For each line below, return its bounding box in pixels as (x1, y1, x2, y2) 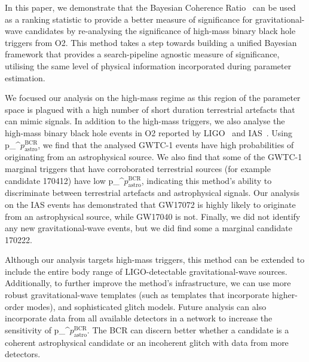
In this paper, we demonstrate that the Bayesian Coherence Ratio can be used (5, 1, 296, 13)
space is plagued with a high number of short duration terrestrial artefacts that (5, 103, 295, 115)
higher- (271, 289, 298, 301)
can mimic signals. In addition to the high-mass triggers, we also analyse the (5, 115, 285, 127)
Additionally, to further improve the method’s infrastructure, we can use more (5, 277, 291, 289)
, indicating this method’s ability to (141, 174, 272, 186)
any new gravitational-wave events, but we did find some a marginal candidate (5, 222, 292, 234)
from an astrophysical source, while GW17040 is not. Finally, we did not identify (5, 210, 301, 222)
